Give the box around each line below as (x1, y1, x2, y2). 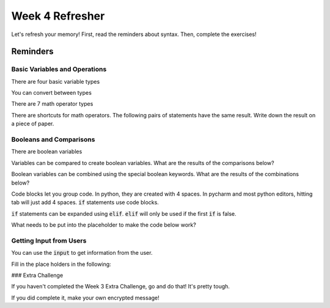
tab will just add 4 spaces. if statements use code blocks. (11, 199, 159, 206)
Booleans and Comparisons (11, 135, 95, 144)
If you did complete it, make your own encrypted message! (11, 294, 160, 301)
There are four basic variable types (11, 78, 100, 85)
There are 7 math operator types (11, 100, 94, 108)
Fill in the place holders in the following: (11, 260, 111, 268)
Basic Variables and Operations (11, 65, 107, 73)
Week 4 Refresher (11, 9, 105, 23)
